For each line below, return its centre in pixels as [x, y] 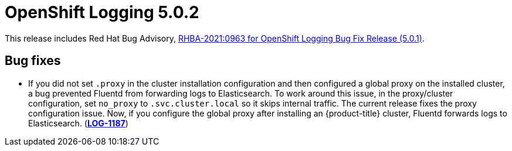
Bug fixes [33, 61]
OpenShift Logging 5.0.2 [102, 12]
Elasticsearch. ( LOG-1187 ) [78, 123]
